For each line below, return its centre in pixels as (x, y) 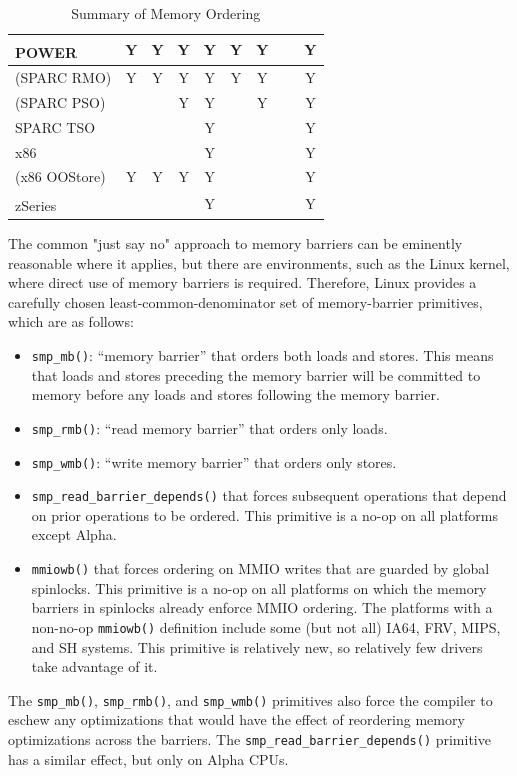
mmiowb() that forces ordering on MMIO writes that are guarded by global (260, 568)
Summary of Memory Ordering (166, 13)
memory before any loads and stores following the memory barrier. (235, 394)
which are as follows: (71, 321)
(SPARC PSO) (60, 101)
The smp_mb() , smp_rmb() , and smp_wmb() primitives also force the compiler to (250, 699)
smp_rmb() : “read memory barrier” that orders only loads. (209, 427)
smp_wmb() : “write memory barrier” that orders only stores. (214, 461)
